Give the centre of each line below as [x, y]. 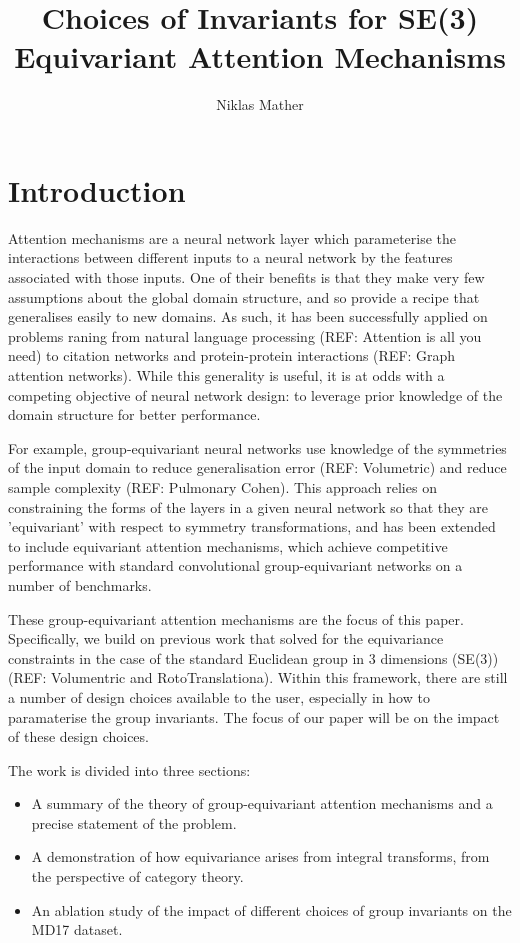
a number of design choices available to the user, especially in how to [219, 696]
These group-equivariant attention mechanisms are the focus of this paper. [236, 618]
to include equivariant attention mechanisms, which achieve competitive [228, 545]
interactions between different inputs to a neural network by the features [230, 257]
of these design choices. [78, 736]
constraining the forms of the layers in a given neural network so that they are [248, 506]
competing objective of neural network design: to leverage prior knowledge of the [255, 394]
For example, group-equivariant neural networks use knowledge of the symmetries [257, 447]
